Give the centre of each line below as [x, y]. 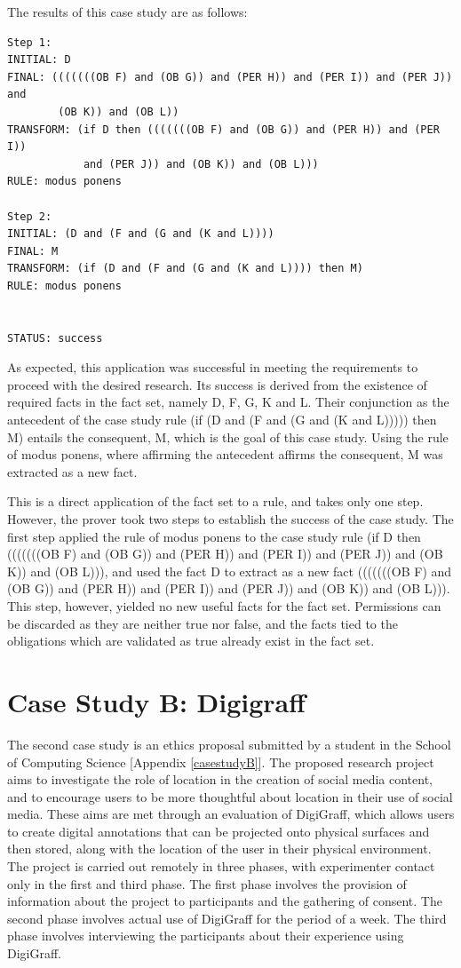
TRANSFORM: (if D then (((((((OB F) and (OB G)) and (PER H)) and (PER [223, 129]
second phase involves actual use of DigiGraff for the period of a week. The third [227, 918]
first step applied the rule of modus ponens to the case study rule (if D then [214, 536]
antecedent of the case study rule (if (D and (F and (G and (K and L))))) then [222, 420]
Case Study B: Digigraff [157, 701]
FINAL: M [33, 251]
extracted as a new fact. [72, 471]
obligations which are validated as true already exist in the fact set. [191, 641]
